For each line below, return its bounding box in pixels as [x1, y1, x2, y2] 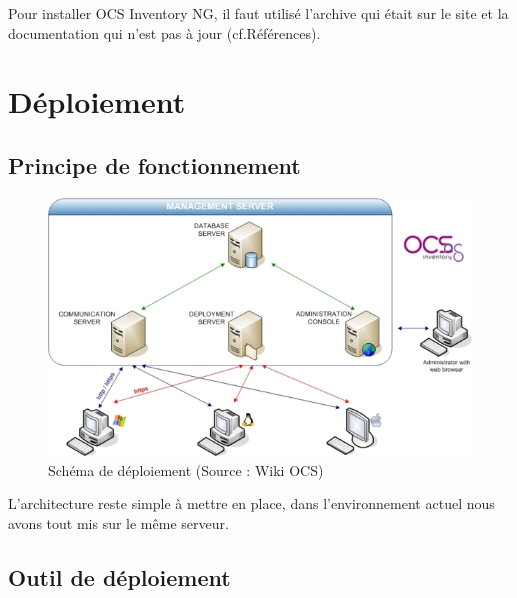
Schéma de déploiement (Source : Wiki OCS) [48, 459, 324, 480]
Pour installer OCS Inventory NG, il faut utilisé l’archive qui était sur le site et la [8, 3, 509, 23]
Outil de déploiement [8, 561, 231, 592]
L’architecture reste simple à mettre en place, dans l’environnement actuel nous [8, 493, 495, 514]
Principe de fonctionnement [8, 149, 301, 180]
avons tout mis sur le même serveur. [8, 512, 229, 533]
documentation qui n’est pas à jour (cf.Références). [8, 22, 321, 43]
